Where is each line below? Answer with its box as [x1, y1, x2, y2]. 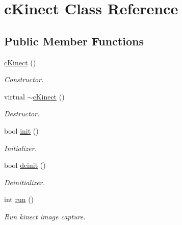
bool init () [4, 125, 39, 136]
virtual [4, 91, 25, 102]
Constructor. [4, 74, 44, 85]
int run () [4, 194, 34, 205]
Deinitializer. [4, 177, 45, 187]
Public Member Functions [4, 33, 144, 48]
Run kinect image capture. [4, 211, 86, 221]
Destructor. [4, 108, 40, 119]
